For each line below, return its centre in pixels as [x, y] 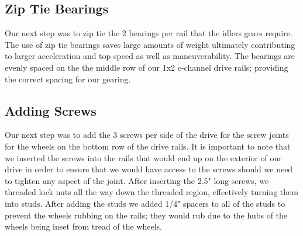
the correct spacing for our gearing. [68, 79]
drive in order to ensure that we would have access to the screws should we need [149, 169]
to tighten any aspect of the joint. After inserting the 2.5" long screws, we [137, 180]
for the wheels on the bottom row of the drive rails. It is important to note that [148, 146]
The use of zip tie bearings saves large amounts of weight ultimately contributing [150, 44]
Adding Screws [51, 110]
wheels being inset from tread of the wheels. [84, 226]
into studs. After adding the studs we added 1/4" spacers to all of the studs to [145, 203]
